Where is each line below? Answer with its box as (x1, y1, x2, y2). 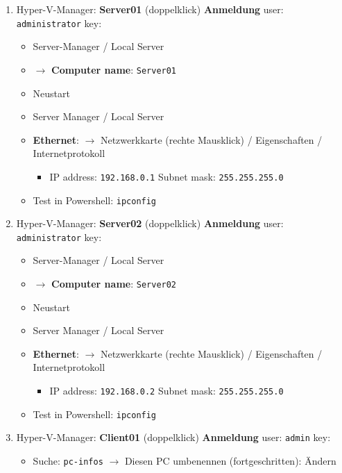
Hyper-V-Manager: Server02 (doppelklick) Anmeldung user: (16, 216, 284, 231)
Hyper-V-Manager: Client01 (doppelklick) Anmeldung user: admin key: (16, 430, 331, 445)
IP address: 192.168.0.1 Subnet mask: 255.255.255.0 (49, 169, 284, 183)
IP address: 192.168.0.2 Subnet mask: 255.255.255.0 (49, 383, 284, 398)
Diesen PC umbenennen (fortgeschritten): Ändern (124, 454, 336, 468)
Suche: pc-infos (33, 454, 103, 468)
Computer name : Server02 (51, 276, 177, 291)
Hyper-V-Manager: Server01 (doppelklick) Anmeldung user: (16, 2, 284, 16)
